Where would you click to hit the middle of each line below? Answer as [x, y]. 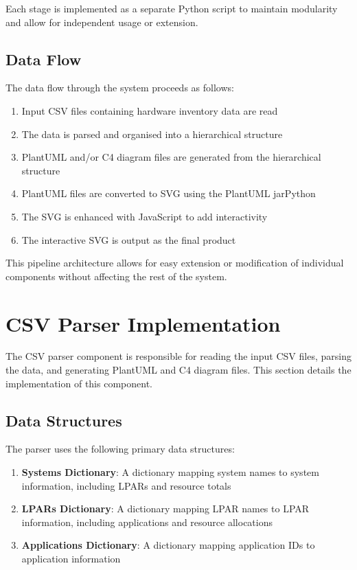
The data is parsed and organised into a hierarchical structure [152, 134]
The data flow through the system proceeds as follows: [120, 88]
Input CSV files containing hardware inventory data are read [150, 110]
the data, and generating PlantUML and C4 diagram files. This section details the [178, 370]
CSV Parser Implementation [143, 323]
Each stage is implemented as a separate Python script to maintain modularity [172, 8]
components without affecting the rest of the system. [116, 276]
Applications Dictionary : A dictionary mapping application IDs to [168, 545]
